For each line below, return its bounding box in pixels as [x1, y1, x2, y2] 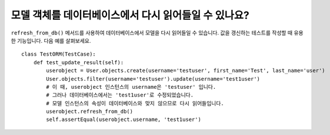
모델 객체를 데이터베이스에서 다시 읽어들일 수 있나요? [11, 9, 249, 22]
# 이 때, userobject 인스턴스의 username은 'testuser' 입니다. [46, 84, 216, 90]
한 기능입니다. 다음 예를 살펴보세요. [11, 37, 91, 44]
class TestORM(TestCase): [21, 51, 96, 58]
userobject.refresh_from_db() [46, 108, 134, 115]
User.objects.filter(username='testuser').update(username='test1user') [46, 75, 261, 82]
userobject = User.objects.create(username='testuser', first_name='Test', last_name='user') [46, 67, 326, 74]
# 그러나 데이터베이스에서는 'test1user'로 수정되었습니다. [46, 92, 194, 99]
